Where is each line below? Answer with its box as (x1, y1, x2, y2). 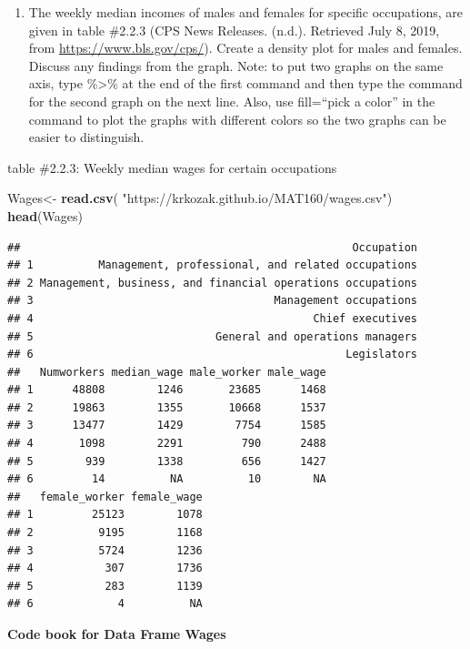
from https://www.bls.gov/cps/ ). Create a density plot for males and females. (28, 38, 463, 57)
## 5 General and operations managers (7, 330, 418, 343)
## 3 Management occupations (7, 294, 418, 308)
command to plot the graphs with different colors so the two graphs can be (28, 109, 446, 128)
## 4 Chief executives (7, 311, 418, 325)
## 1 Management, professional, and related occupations (7, 259, 418, 272)
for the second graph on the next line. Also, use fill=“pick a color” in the (28, 91, 435, 110)
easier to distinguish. (28, 127, 145, 147)
